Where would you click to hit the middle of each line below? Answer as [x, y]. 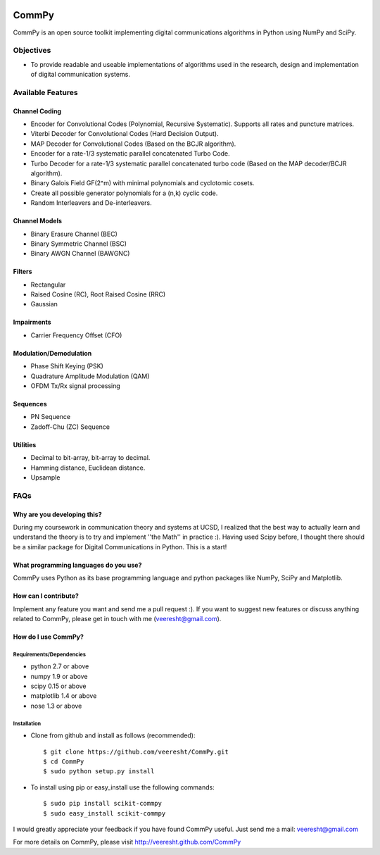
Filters [23, 272]
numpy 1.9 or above [59, 676]
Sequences [30, 404]
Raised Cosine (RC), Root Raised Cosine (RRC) [98, 294]
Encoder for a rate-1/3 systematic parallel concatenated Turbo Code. [130, 154]
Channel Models [38, 221]
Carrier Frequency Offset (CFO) [76, 335]
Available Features [45, 92]
